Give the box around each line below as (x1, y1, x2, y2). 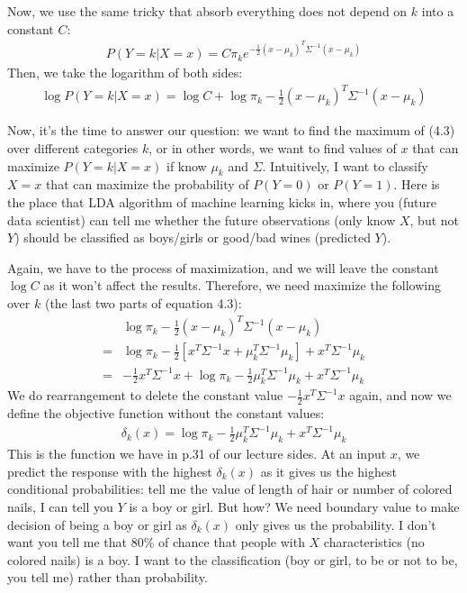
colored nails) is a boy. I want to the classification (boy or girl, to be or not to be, (7, 550, 458, 569)
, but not (409, 210, 460, 229)
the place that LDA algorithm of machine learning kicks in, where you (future (7, 192, 437, 211)
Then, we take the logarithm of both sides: (7, 63, 243, 82)
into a (421, 2, 454, 20)
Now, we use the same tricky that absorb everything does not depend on (7, 2, 408, 20)
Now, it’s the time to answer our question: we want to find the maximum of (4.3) (7, 121, 455, 140)
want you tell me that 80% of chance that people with (7, 533, 305, 552)
